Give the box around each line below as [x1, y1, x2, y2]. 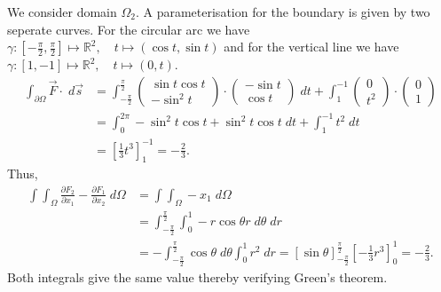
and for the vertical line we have [224, 37, 399, 56]
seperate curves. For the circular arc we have [7, 20, 250, 38]
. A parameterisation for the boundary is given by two [135, 3, 430, 20]
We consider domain [7, 3, 117, 20]
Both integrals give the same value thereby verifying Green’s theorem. [7, 267, 388, 286]
